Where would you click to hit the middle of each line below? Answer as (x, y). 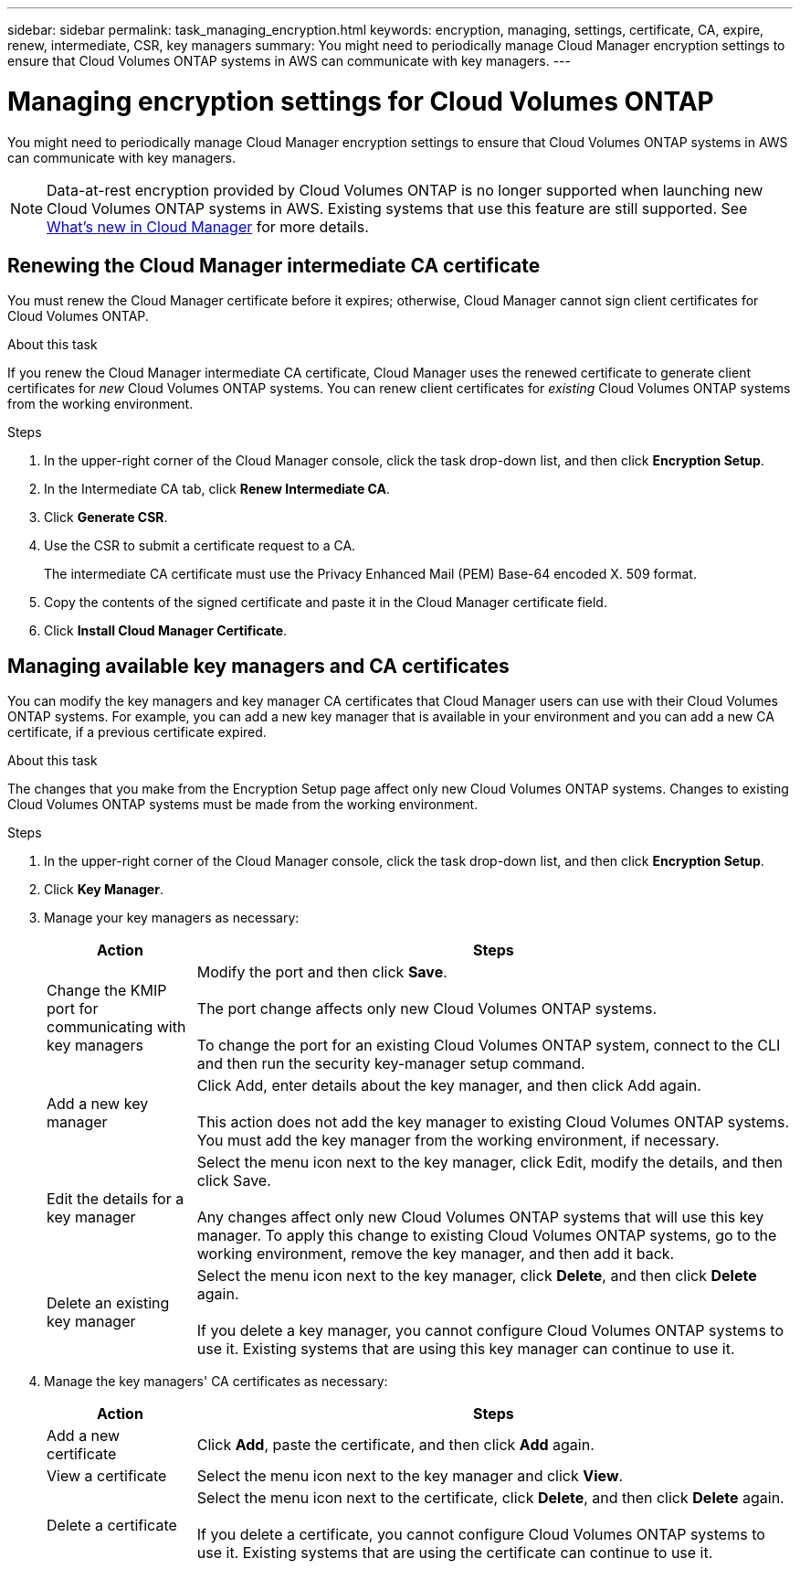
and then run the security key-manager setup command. (391, 1064)
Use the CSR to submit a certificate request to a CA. (200, 546)
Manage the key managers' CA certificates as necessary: (216, 1382)
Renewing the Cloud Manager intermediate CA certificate (274, 265)
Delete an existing (108, 1303)
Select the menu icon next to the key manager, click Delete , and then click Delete (477, 1276)
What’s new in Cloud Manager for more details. (208, 226)
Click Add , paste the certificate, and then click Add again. (395, 1445)
